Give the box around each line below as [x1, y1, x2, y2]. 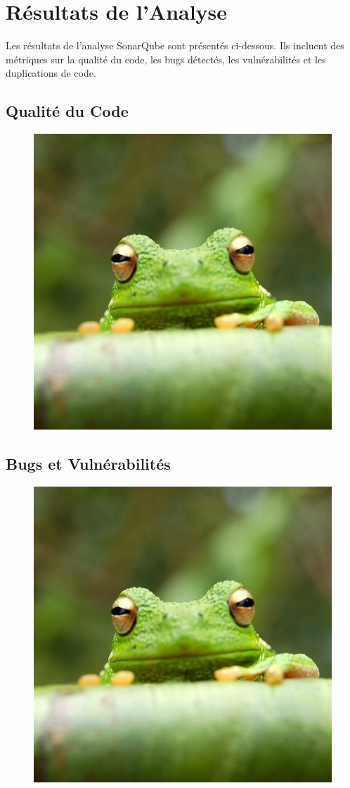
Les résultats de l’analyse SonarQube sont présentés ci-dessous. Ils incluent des [6, 38, 344, 53]
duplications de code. [6, 65, 96, 80]
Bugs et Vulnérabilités [6, 453, 171, 475]
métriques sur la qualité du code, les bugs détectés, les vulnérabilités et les [6, 51, 326, 66]
